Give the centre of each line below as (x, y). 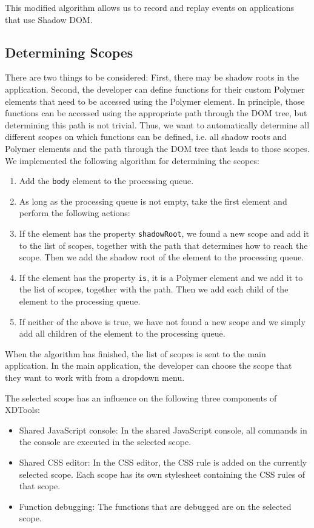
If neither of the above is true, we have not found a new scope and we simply (162, 321)
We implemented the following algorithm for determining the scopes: (132, 160)
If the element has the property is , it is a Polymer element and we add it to (161, 277)
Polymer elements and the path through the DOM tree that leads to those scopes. (157, 148)
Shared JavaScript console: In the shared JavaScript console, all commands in (163, 430)
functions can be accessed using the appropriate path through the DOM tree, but (156, 113)
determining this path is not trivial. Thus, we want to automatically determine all (157, 124)
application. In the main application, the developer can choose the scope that (149, 365)
